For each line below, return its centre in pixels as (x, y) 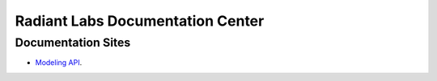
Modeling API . (59, 63)
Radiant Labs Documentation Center (140, 21)
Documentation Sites (73, 43)
